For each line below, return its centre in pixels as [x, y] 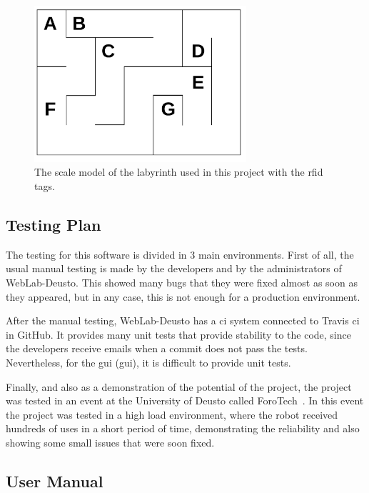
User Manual [55, 480]
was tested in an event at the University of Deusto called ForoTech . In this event [185, 400]
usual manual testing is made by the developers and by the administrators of [174, 268]
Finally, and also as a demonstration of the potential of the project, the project [179, 386]
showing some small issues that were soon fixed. [110, 442]
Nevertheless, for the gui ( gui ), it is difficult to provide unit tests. [148, 362]
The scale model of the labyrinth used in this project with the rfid [179, 172]
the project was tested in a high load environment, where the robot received [172, 414]
